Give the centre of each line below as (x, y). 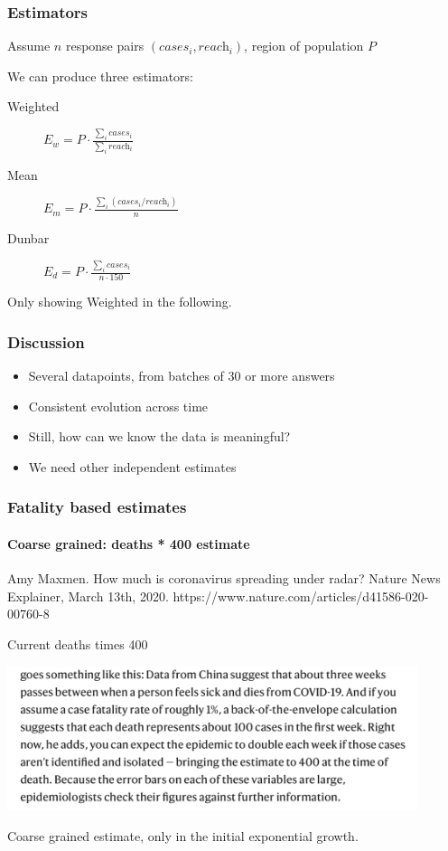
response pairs (105, 46)
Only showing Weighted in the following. (120, 302)
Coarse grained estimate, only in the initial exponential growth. (183, 835)
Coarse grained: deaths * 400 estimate (129, 543)
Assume (29, 46)
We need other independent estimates (132, 466)
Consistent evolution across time (118, 406)
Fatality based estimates (97, 507)
